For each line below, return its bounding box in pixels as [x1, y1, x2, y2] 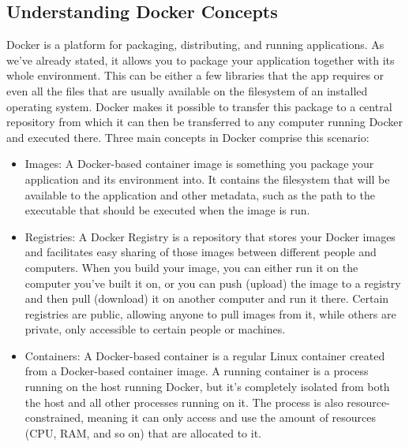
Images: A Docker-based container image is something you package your [24, 155, 374, 172]
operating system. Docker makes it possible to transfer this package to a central [6, 98, 392, 114]
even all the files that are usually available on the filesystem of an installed [6, 82, 368, 99]
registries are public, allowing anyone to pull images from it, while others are [24, 305, 396, 322]
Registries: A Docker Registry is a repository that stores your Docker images [24, 228, 396, 244]
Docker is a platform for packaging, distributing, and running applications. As [6, 36, 385, 53]
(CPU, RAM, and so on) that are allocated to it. [24, 424, 261, 441]
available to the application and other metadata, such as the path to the [24, 186, 375, 203]
